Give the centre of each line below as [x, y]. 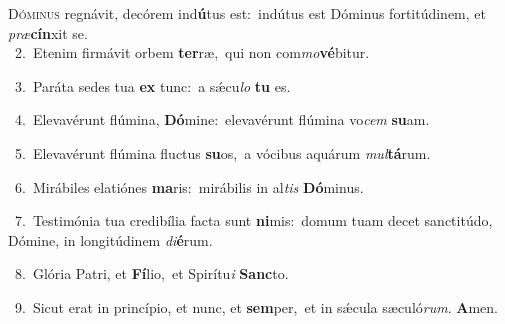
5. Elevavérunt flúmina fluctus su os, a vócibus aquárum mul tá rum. [222, 152]
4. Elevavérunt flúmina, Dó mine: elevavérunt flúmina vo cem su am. [222, 119]
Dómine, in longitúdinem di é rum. [110, 239]
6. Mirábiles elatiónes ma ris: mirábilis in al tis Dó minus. [189, 186]
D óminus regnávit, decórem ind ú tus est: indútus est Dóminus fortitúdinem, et [247, 13]
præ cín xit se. [48, 32]
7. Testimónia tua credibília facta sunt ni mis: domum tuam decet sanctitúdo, [253, 220]
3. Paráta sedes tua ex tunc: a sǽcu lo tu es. [152, 85]
